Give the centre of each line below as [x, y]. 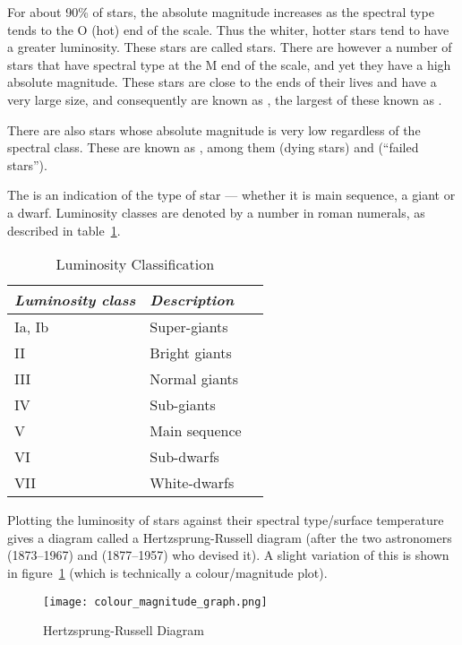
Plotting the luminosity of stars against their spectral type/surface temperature [226, 520]
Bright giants [191, 353]
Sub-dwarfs [184, 457]
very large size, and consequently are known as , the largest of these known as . [225, 99]
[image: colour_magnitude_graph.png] [155, 602]
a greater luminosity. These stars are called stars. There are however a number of [230, 47]
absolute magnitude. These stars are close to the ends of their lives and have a [222, 82]
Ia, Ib [32, 327]
